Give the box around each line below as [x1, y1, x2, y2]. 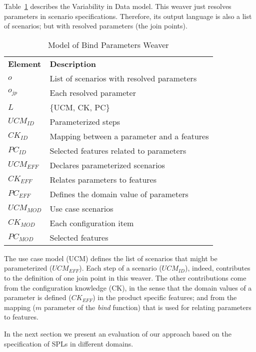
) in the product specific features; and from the [92, 292, 237, 303]
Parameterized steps [49, 115, 120, 127]
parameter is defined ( [4, 292, 71, 303]
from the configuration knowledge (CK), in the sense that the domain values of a [4, 282, 252, 293]
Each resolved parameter [49, 86, 136, 98]
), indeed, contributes [184, 263, 250, 273]
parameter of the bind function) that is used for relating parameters [43, 302, 251, 312]
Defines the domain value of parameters [49, 188, 188, 200]
